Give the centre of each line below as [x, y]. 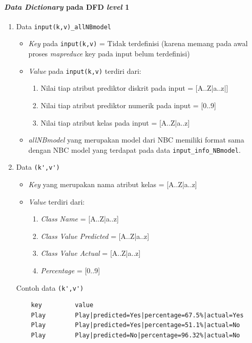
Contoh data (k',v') [50, 287]
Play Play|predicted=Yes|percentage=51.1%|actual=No [135, 325]
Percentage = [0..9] [70, 270]
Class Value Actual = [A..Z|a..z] [91, 253]
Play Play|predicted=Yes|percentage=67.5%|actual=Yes [137, 315]
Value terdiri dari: [57, 201]
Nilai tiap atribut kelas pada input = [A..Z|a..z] [115, 122]
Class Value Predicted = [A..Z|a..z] [95, 236]
